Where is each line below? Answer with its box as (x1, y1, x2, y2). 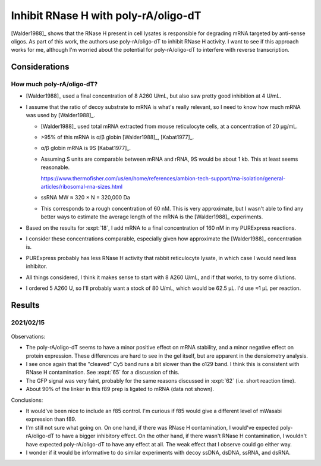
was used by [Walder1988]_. (26, 112, 95, 119)
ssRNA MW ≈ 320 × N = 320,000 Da (40, 194, 131, 201)
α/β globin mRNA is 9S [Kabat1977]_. (40, 145, 131, 152)
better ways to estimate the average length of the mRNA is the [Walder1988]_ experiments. (40, 213, 263, 220)
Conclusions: (11, 396, 43, 404)
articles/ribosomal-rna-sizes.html (40, 183, 123, 190)
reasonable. (40, 164, 70, 171)
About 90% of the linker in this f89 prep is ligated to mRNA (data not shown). (26, 386, 214, 393)
